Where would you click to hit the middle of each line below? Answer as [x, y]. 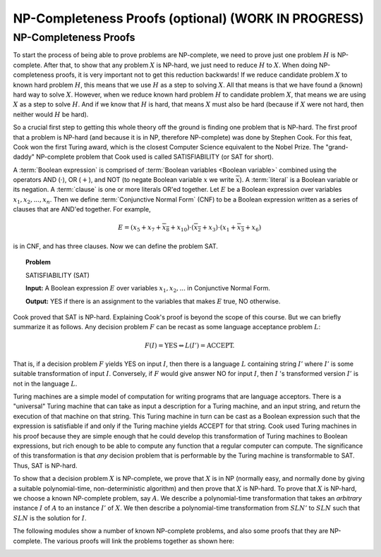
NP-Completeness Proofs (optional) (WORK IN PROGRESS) [188, 18]
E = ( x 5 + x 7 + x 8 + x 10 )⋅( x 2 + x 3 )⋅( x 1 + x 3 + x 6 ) [189, 228]
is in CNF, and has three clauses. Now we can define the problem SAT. [116, 246]
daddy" [24, 157]
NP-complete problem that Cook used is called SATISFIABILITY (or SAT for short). [155, 157]
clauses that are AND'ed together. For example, [82, 209]
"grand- [337, 147]
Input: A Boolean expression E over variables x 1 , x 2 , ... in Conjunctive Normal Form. [148, 289]
